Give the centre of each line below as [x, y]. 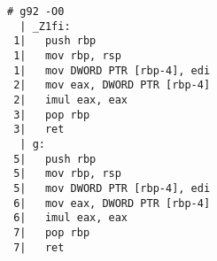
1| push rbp [55, 41]
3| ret [39, 130]
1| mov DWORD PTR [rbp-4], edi [112, 70]
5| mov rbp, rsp [67, 174]
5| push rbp [55, 159]
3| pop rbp [52, 115]
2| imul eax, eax [71, 100]
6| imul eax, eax [71, 218]
